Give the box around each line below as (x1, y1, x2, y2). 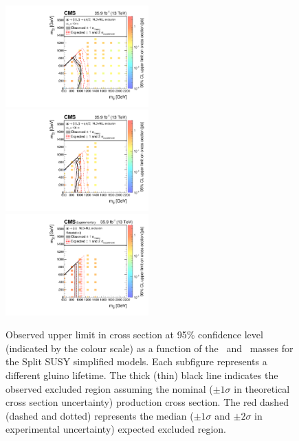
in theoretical (234, 381, 290, 396)
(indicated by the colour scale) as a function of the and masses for (5, 340, 294, 355)
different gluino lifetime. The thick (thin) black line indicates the (5, 368, 278, 382)
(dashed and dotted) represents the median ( (5, 408, 194, 422)
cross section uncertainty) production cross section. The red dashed (5, 395, 289, 409)
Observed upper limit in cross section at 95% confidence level (5, 327, 263, 342)
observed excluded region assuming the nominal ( (5, 381, 213, 396)
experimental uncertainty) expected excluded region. (5, 422, 226, 436)
